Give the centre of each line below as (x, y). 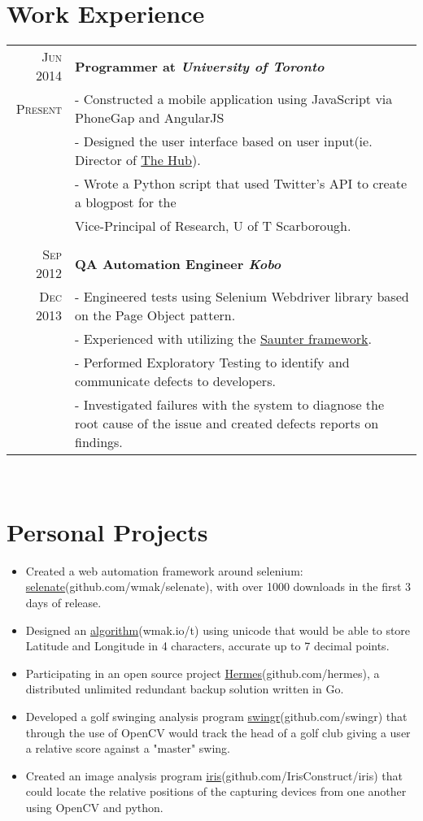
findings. (99, 442)
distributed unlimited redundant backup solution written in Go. (185, 689)
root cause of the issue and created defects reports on (227, 424)
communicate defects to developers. (175, 381)
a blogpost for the (126, 202)
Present (39, 108)
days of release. (63, 603)
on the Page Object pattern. (155, 315)
